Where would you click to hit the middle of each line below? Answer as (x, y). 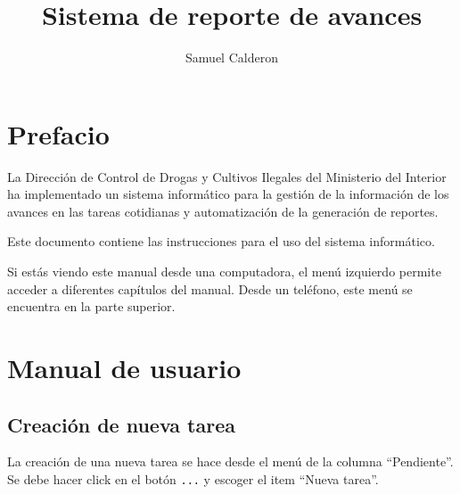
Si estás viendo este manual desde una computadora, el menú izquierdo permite (224, 272)
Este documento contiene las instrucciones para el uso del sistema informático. (221, 241)
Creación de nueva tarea (122, 424)
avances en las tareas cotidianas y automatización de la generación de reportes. (223, 211)
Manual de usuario (124, 367)
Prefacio (58, 133)
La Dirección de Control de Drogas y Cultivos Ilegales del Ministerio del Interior (227, 176)
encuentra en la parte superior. (91, 306)
